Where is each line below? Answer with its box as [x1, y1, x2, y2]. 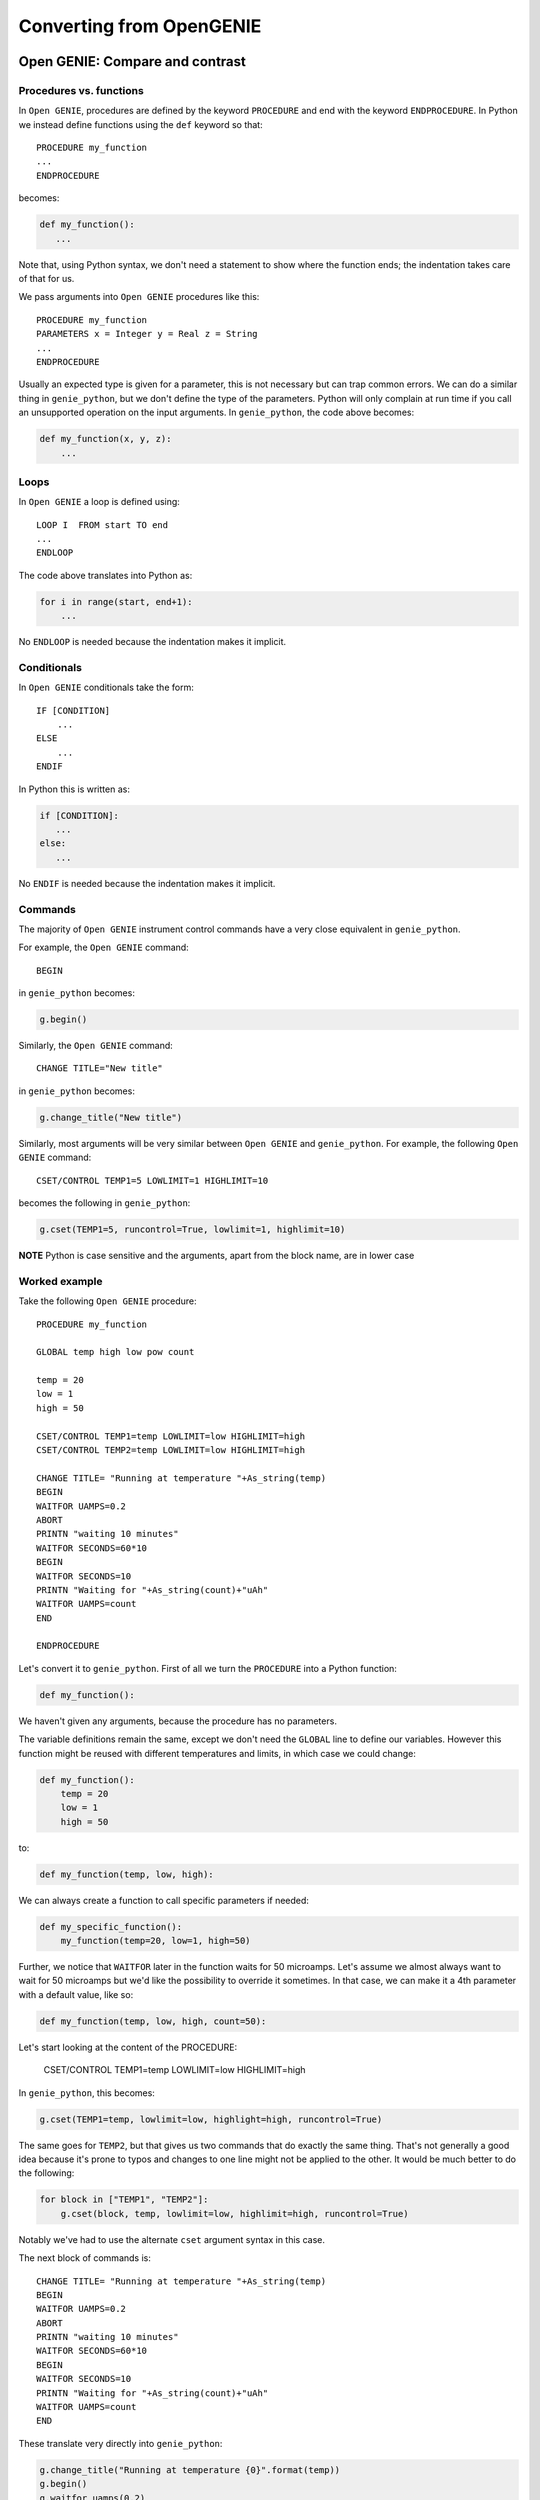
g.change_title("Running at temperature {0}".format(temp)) [39, 2464, 341, 2475]
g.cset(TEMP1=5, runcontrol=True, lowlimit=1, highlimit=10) [39, 1223, 346, 1235]
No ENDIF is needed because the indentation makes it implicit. [18, 877, 276, 889]
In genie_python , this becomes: [18, 2086, 155, 2099]
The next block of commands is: [18, 2252, 152, 2264]
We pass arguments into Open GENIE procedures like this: [18, 291, 260, 303]
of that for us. [18, 273, 75, 285]
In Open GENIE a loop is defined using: [18, 496, 180, 508]
